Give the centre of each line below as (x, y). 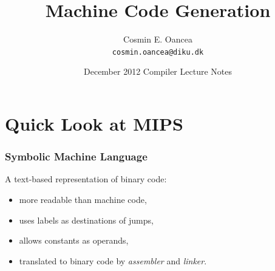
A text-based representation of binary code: (86, 179)
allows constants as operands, (74, 240)
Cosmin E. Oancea (158, 39)
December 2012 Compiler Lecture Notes (158, 71)
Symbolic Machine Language (76, 156)
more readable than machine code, (83, 199)
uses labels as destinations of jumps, (86, 220)
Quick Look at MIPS (94, 123)
